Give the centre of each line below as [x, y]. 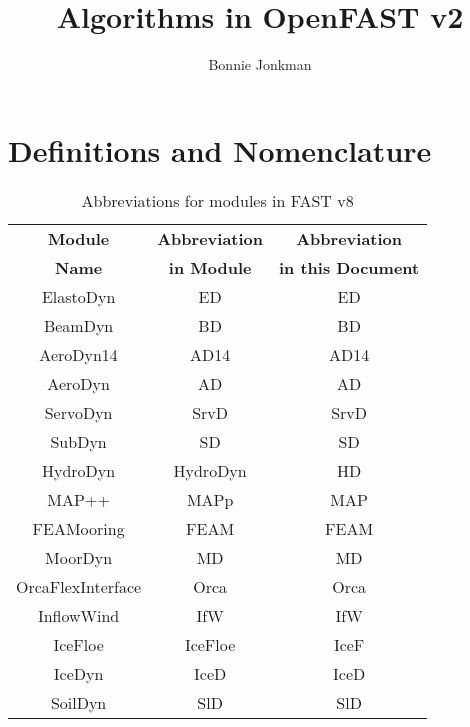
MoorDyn [79, 557]
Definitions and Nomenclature [220, 149]
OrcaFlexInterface [79, 586]
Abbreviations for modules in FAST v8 [217, 200]
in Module [210, 267]
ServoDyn [78, 412]
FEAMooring [78, 528]
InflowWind [78, 615]
